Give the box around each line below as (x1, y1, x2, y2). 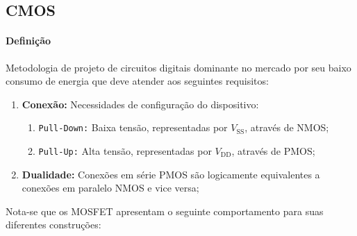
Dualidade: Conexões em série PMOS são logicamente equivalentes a (22, 167, 320, 181)
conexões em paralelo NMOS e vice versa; (22, 180, 199, 195)
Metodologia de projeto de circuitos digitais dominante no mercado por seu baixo (6, 60, 351, 74)
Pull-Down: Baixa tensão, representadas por (38, 120, 228, 135)
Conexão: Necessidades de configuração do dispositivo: (22, 96, 259, 111)
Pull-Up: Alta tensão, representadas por (38, 144, 212, 158)
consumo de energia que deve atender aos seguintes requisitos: (6, 74, 269, 88)
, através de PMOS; (231, 144, 315, 158)
